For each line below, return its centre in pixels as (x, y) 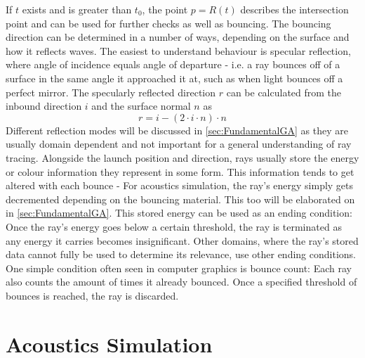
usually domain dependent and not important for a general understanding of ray (179, 144)
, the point (165, 9)
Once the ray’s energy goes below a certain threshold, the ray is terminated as (174, 226)
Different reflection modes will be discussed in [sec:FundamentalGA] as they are (177, 130)
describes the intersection (294, 9)
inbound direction (44, 106)
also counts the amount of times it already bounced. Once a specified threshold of (181, 282)
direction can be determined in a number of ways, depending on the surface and (178, 37)
